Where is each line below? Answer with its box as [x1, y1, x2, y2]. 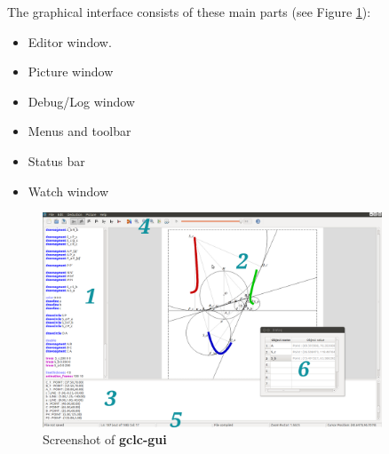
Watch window [28, 181, 109, 200]
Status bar [28, 151, 85, 170]
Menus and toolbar [28, 122, 131, 140]
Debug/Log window [28, 92, 135, 110]
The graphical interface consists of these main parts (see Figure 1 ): [7, 3, 371, 20]
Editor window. [28, 32, 112, 51]
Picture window [28, 62, 114, 81]
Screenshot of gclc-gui [43, 430, 167, 449]
